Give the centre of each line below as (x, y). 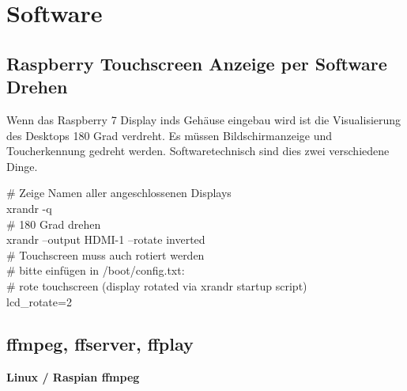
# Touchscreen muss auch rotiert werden (106, 254)
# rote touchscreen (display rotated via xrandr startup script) (157, 285)
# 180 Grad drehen (54, 224)
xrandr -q (29, 208)
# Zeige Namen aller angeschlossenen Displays (119, 193)
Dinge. (22, 166)
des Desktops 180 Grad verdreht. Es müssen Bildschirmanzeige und (170, 135)
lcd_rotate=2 (39, 301)
